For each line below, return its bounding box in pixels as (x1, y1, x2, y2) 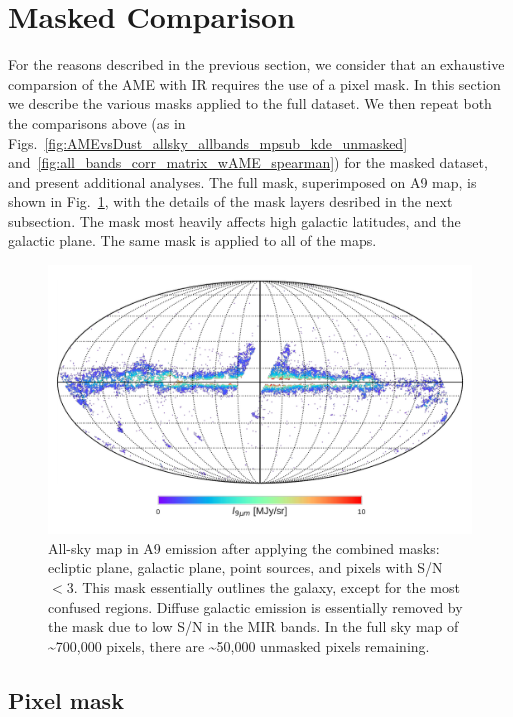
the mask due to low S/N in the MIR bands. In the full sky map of (48, 616, 459, 637)
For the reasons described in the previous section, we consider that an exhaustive (8, 54, 505, 75)
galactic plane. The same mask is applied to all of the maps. (8, 230, 377, 251)
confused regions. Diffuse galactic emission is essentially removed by (48, 596, 463, 617)
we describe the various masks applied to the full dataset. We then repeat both (8, 93, 492, 114)
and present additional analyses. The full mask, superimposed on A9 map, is (8, 171, 477, 192)
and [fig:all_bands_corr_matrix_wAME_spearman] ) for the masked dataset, (8, 152, 488, 173)
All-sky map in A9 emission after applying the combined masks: (48, 537, 440, 558)
